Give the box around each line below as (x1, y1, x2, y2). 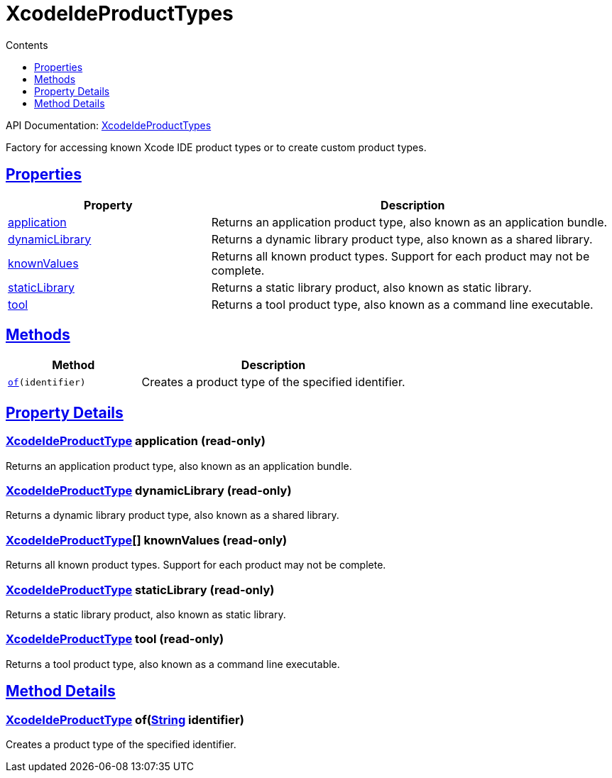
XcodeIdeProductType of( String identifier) (6, 712, 244, 727)
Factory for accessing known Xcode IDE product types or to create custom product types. (6, 141, 427, 153)
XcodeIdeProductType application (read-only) (6, 434, 266, 449)
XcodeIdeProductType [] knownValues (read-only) (6, 532, 288, 547)
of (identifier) (8, 376, 86, 388)
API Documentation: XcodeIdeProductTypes (6, 119, 212, 131)
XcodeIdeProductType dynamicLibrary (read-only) (6, 483, 292, 498)
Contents (6, 38, 48, 51)
